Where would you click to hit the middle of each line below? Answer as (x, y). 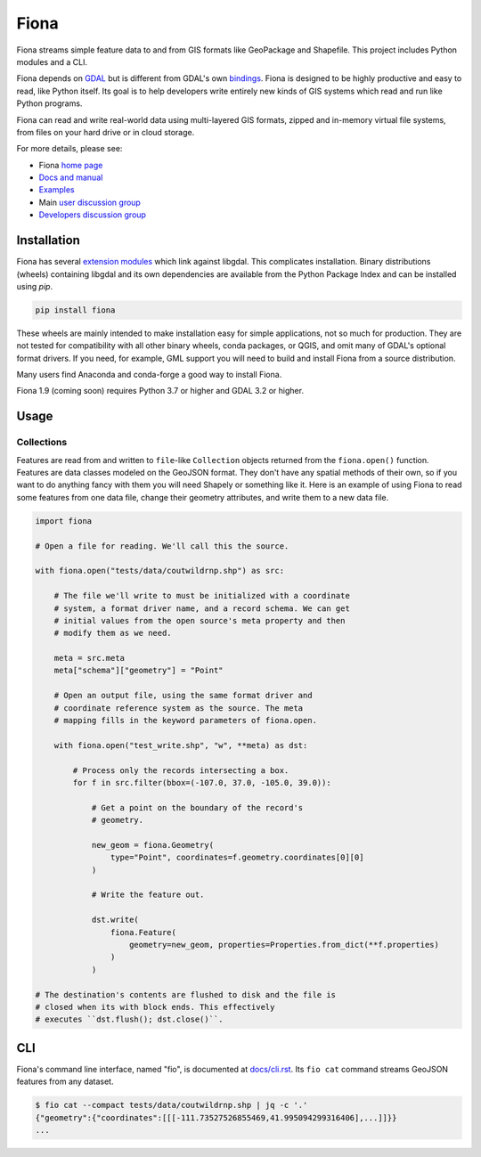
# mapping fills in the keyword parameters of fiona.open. (186, 721)
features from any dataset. (65, 1081)
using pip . (35, 286)
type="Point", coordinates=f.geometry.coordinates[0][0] (237, 858)
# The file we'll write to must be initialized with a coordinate (202, 596)
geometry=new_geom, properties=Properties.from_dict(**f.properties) (285, 945)
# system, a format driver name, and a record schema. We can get (202, 608)
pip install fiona (75, 310)
